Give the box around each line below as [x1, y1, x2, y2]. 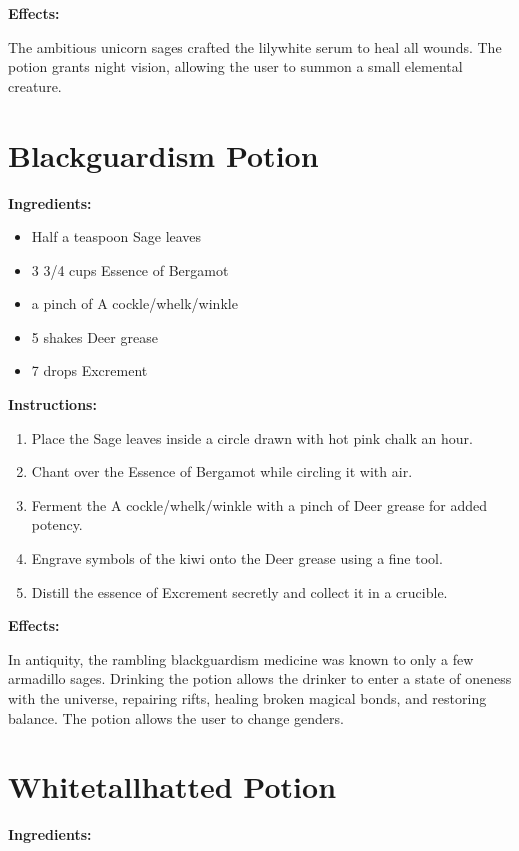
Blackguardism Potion [8, 134, 319, 175]
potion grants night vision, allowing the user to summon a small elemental [8, 56, 463, 77]
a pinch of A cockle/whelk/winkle [31, 293, 238, 314]
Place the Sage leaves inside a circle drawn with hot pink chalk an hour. [31, 427, 473, 448]
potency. [31, 514, 83, 535]
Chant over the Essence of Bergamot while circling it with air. [31, 461, 413, 482]
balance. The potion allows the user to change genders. [8, 707, 344, 728]
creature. [8, 75, 62, 96]
